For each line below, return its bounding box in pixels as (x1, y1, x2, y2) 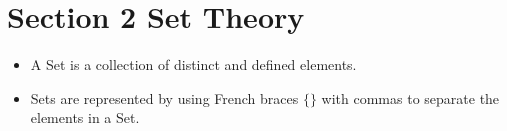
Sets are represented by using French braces (30, 87, 299, 108)
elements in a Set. (30, 107, 140, 128)
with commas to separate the (321, 87, 500, 108)
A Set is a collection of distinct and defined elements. (30, 54, 357, 75)
